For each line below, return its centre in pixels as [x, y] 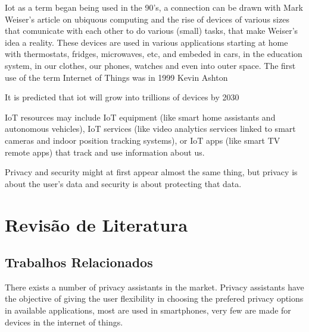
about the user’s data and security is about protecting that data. [123, 183]
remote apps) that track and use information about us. [105, 152]
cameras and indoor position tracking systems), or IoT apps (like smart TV [143, 140]
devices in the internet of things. [64, 322]
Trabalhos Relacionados [79, 262]
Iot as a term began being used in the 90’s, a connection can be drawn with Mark [154, 7]
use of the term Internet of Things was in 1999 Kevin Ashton [116, 77]
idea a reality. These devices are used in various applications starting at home [146, 42]
